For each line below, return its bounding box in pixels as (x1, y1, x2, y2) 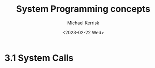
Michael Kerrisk (67, 20, 100, 26)
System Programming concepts (16, 3, 151, 15)
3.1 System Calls (4, 52, 74, 63)
